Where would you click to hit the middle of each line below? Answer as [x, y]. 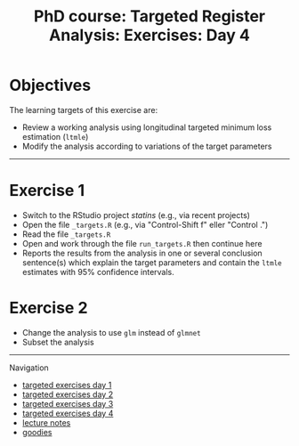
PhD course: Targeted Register [149, 16]
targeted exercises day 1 [67, 385]
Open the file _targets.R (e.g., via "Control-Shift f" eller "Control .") [145, 224]
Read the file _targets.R [66, 234]
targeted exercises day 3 [68, 403]
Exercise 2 [48, 308]
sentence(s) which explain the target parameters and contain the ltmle [152, 262]
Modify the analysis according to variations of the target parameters [147, 146]
